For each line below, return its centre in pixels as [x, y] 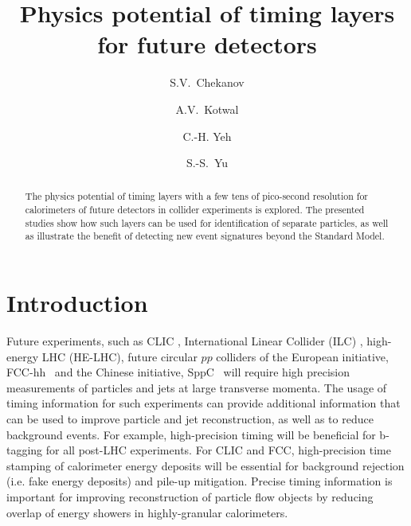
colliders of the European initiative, [302, 356]
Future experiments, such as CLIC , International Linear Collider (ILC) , [185, 341]
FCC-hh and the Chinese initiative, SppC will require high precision [178, 372]
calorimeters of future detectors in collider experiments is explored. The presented [195, 210]
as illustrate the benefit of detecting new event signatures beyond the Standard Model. [205, 236]
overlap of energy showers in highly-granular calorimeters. [147, 512]
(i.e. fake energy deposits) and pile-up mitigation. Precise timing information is [200, 481]
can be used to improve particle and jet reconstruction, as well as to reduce [190, 419]
